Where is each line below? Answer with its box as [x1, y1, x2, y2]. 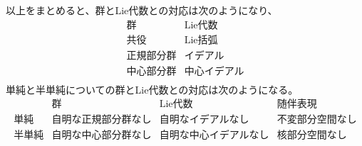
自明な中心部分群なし [51, 130, 152, 141]
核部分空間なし [276, 130, 347, 141]
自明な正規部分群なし [51, 115, 152, 125]
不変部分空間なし [276, 115, 357, 125]
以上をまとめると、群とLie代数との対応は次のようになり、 [6, 3, 278, 17]
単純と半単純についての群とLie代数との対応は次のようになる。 [6, 82, 299, 96]
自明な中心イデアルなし [159, 130, 269, 141]
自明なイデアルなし [159, 115, 249, 125]
